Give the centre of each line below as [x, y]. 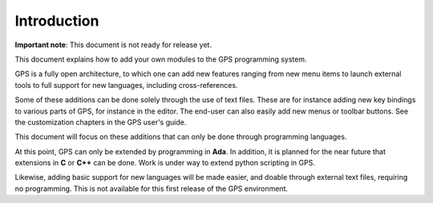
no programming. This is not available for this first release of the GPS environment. [152, 189]
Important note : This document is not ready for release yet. [113, 45]
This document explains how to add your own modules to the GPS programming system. [161, 59]
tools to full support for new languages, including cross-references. [126, 85]
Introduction [57, 21]
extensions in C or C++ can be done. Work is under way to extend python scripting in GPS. [165, 163]
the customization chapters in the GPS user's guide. [101, 122]
